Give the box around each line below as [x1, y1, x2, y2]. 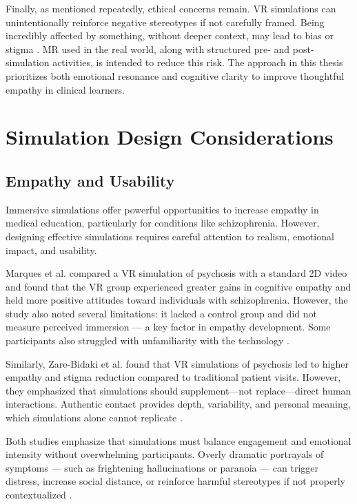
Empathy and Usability [6, 169, 175, 191]
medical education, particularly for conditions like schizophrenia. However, [6, 216, 320, 230]
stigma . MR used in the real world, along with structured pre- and [6, 41, 290, 56]
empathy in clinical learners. [6, 82, 125, 96]
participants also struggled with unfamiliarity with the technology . [6, 333, 289, 348]
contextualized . [6, 487, 72, 502]
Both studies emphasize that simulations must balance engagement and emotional [6, 433, 351, 448]
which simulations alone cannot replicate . [6, 410, 183, 425]
